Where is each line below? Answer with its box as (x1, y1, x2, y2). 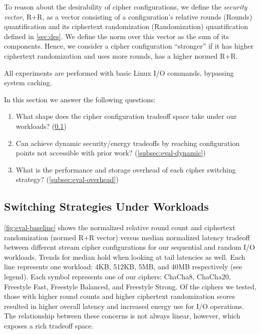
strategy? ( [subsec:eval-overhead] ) (16, 174, 119, 185)
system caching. (4, 77, 52, 88)
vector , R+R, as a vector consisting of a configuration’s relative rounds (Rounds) (4, 11, 252, 22)
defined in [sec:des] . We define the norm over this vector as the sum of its (4, 31, 229, 41)
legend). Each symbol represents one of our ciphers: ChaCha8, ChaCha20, (4, 271, 231, 282)
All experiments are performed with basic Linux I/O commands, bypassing (4, 67, 234, 78)
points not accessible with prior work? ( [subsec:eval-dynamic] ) (16, 147, 206, 158)
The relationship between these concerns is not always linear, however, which (4, 310, 240, 321)
